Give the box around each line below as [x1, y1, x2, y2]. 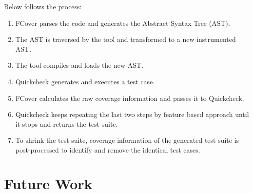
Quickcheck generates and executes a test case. [15, 76, 155, 86]
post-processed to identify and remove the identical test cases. [15, 144, 200, 154]
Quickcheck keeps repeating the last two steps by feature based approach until [15, 109, 249, 119]
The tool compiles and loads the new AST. [15, 60, 144, 70]
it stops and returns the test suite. [15, 118, 118, 129]
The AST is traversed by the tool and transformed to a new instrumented [15, 34, 236, 44]
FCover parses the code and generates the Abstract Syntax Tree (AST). [15, 18, 230, 28]
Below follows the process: [4, 1, 82, 11]
